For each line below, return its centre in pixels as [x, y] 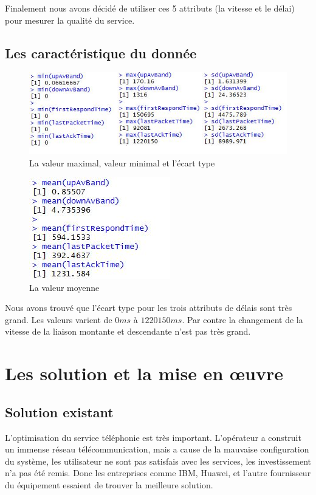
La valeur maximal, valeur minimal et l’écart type [122, 162]
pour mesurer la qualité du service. [70, 20]
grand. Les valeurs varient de [59, 319]
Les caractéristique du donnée [101, 53]
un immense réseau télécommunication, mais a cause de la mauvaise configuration [157, 449]
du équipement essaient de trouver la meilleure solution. [109, 485]
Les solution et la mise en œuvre [144, 373]
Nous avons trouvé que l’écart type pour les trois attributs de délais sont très [149, 308]
